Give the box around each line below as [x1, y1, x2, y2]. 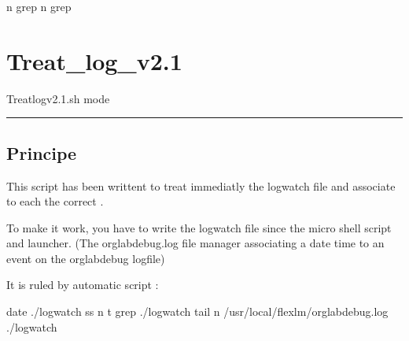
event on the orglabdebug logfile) [6, 250, 165, 266]
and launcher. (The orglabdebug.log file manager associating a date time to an [6, 235, 385, 251]
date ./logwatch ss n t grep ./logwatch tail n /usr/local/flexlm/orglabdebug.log [6, 303, 389, 320]
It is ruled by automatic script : [6, 276, 159, 293]
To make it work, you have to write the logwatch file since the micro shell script [6, 219, 392, 235]
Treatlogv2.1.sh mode [6, 90, 110, 106]
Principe [6, 140, 77, 165]
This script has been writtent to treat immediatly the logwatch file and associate [6, 177, 396, 194]
